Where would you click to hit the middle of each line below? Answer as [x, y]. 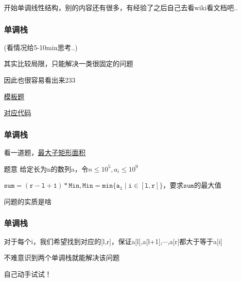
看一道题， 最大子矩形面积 [45, 152]
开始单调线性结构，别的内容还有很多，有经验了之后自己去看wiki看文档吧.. [121, 7]
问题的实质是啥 [28, 201]
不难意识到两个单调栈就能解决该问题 [62, 257]
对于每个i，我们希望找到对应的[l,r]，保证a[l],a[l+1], [83, 241]
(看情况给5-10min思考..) [41, 47]
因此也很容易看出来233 [40, 80]
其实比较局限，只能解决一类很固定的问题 [69, 63]
